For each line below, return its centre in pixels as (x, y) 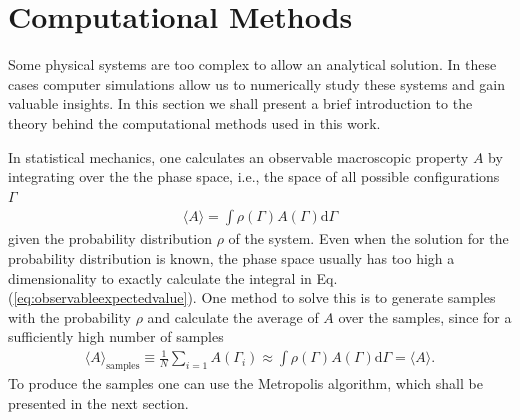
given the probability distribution (110, 238)
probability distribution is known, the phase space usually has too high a (231, 257)
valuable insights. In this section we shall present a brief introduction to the (240, 103)
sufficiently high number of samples (116, 336)
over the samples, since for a (425, 316)
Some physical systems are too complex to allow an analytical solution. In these (252, 64)
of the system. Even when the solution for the (368, 238)
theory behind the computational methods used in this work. (194, 122)
